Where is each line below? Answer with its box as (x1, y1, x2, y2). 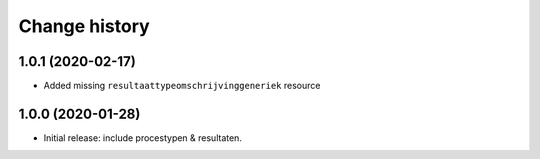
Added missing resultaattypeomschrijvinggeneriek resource (43, 80, 321, 92)
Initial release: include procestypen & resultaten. (43, 131, 242, 144)
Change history (18, 15, 150, 37)
